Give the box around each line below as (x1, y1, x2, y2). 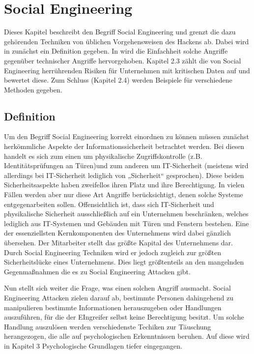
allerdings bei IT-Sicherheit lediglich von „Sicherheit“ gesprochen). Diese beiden (4, 170, 244, 180)
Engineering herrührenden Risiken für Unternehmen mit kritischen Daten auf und (4, 65, 250, 75)
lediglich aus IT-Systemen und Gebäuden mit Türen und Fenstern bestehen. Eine (4, 218, 249, 228)
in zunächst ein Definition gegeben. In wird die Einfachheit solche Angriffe (4, 46, 228, 56)
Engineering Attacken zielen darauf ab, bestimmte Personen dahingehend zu (4, 292, 233, 302)
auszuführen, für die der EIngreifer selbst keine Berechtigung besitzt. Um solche (4, 312, 244, 322)
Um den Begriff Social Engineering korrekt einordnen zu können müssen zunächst (4, 131, 249, 142)
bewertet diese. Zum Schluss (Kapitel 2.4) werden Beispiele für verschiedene (4, 75, 232, 85)
